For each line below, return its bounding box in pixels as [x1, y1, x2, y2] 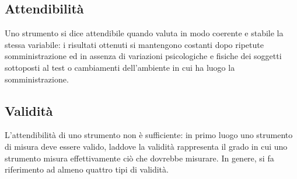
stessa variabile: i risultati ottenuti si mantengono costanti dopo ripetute [5, 38, 264, 50]
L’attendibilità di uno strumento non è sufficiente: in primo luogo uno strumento [5, 129, 293, 141]
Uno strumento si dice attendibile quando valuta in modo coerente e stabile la [5, 27, 284, 39]
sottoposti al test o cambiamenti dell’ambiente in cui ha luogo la [5, 61, 235, 73]
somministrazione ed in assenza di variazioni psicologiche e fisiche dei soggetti [5, 50, 282, 62]
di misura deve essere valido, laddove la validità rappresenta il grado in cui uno [5, 140, 288, 152]
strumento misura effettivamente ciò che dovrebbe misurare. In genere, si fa [5, 152, 274, 164]
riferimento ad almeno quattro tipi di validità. [5, 163, 169, 175]
